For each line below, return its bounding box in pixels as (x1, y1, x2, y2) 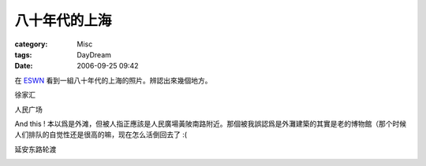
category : (14, 39, 48, 49)
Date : (14, 61, 33, 71)
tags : (14, 50, 32, 59)
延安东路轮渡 (14, 144, 57, 153)
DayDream (77, 50, 112, 59)
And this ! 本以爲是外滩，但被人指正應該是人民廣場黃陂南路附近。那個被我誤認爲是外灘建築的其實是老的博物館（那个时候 (14, 119, 406, 128)
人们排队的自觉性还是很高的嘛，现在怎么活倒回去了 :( (14, 130, 188, 139)
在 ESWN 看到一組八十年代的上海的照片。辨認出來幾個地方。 (14, 76, 212, 85)
